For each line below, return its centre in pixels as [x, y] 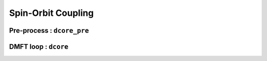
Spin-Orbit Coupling [51, 13]
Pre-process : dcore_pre [49, 30]
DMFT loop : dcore [39, 46]
